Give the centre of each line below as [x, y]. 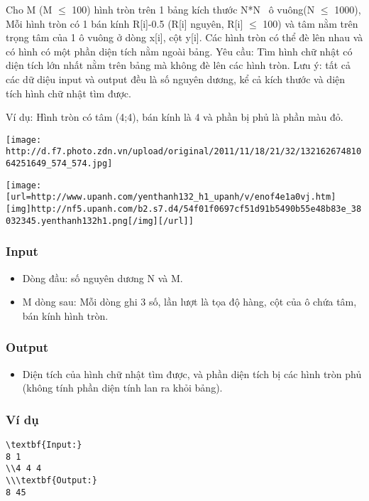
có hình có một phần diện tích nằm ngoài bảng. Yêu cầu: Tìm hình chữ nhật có [179, 51]
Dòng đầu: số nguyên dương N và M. [103, 278]
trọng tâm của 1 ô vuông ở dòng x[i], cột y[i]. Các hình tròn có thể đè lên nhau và [184, 37]
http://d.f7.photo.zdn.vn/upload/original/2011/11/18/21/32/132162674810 [184, 152]
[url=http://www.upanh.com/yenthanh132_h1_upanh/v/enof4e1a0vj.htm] [171, 197]
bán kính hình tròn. [65, 315]
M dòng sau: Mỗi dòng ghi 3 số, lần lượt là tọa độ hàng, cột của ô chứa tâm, [189, 302]
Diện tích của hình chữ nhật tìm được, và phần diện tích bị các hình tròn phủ [192, 373]
